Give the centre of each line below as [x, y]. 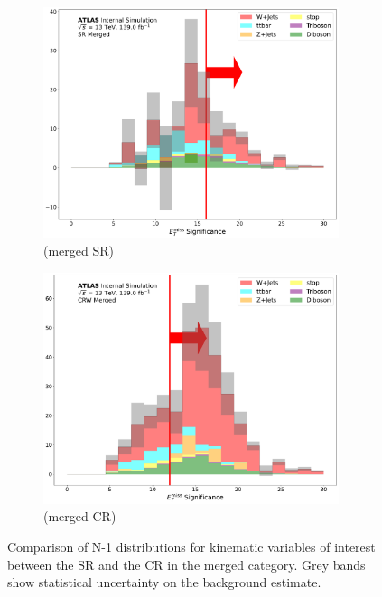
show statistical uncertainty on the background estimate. [164, 582]
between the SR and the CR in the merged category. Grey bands [186, 564]
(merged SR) [79, 251]
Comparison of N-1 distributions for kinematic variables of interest [191, 546]
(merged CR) [80, 516]
